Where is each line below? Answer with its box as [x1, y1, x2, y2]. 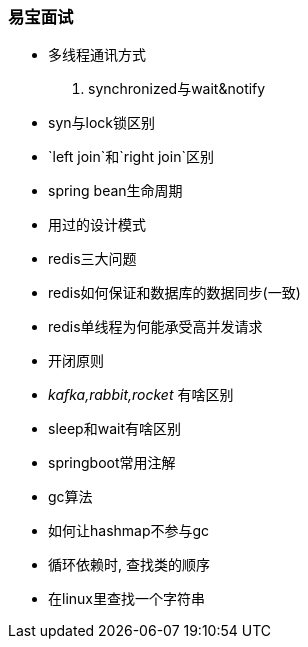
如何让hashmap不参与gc [48, 522, 210, 540]
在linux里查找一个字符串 [48, 590, 205, 608]
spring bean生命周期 [48, 182, 183, 200]
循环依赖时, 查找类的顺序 [48, 556, 210, 574]
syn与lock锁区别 [48, 114, 155, 132]
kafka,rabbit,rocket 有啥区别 [48, 386, 234, 404]
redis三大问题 [48, 250, 137, 268]
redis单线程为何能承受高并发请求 [48, 318, 263, 336]
